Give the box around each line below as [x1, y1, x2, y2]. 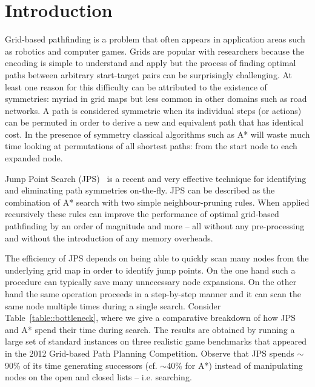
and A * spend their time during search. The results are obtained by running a [5, 323, 295, 335]
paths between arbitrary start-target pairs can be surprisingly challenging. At [5, 68, 293, 81]
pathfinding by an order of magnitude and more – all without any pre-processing [5, 220, 305, 232]
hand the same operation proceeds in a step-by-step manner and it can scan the [5, 288, 301, 300]
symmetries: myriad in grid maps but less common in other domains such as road [5, 92, 307, 105]
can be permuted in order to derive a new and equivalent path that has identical [5, 116, 303, 129]
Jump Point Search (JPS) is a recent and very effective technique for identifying [5, 172, 307, 184]
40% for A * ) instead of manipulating [167, 358, 303, 371]
